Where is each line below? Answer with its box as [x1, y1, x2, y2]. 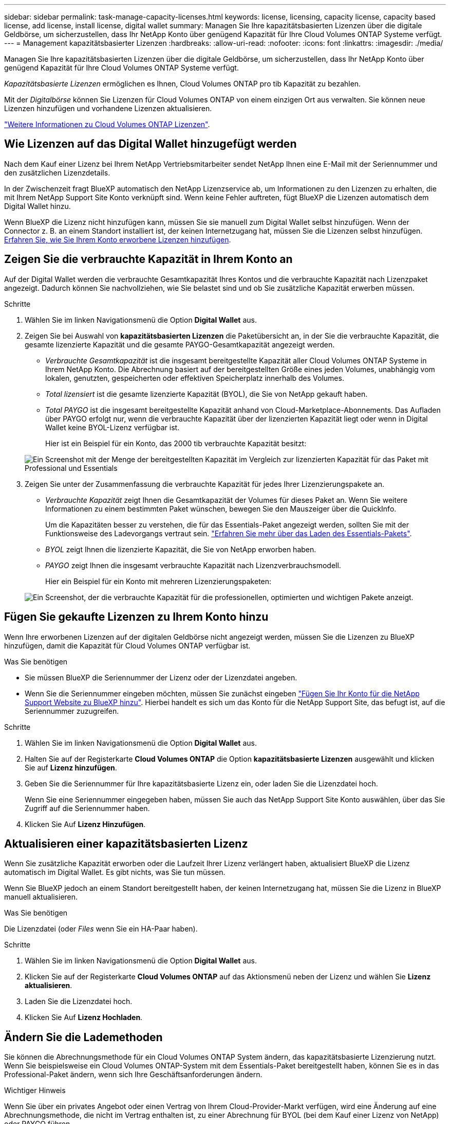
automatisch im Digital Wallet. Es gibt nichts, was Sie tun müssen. [4, 868, 226, 877]
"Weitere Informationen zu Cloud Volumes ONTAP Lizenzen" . [4, 120, 210, 129]
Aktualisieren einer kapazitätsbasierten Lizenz [4, 837, 248, 850]
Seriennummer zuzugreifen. [25, 706, 119, 715]
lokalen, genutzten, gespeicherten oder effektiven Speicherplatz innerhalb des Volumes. [45, 373, 344, 382]
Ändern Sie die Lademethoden [4, 1030, 163, 1044]
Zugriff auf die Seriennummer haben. [25, 803, 150, 813]
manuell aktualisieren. [4, 892, 78, 902]
